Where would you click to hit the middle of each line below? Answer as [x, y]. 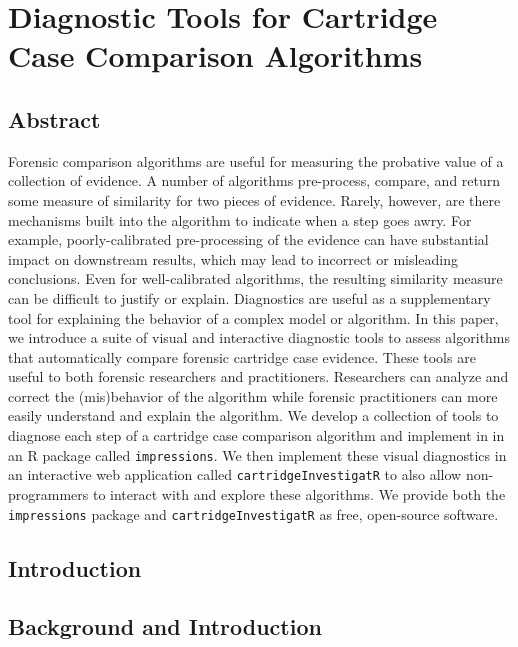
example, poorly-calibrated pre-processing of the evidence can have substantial [248, 239]
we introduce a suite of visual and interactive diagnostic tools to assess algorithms [259, 337]
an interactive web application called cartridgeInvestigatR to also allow [235, 474]
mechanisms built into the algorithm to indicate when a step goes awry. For [240, 219]
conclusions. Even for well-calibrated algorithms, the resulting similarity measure [255, 278]
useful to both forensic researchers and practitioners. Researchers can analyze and [258, 376]
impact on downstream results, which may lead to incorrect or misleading [233, 258]
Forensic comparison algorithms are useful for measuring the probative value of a [256, 160]
